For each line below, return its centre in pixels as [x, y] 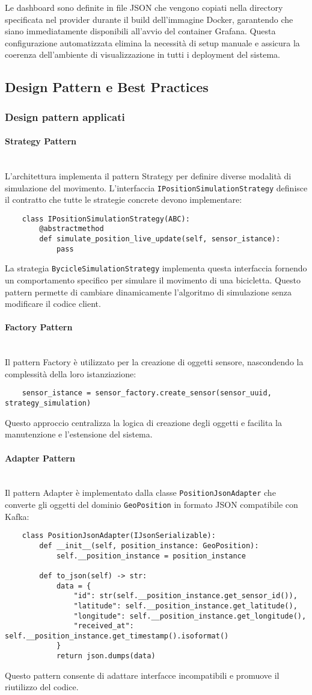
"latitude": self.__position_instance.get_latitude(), [185, 606]
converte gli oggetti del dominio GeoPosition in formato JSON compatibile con [151, 505]
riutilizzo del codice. [42, 687]
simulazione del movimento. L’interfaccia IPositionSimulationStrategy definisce [156, 187]
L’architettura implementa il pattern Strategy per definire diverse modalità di [148, 175]
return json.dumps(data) [106, 656]
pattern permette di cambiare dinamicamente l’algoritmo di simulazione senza [148, 292]
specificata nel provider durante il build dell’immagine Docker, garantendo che [149, 19]
